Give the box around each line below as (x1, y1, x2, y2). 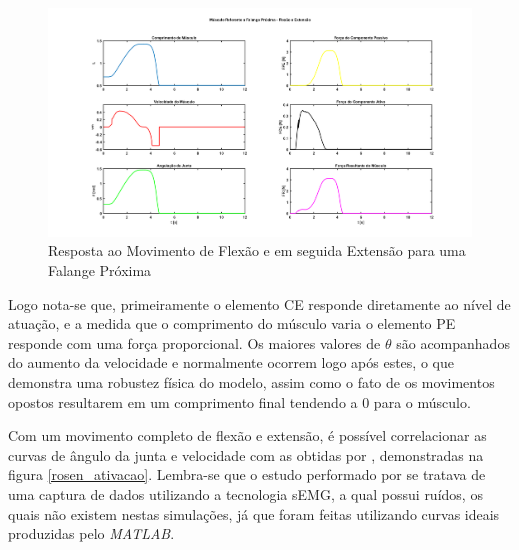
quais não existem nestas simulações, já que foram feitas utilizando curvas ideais (8, 503, 500, 524)
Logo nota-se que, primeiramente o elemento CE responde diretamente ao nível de (8, 293, 511, 314)
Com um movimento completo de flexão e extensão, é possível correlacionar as (8, 425, 487, 446)
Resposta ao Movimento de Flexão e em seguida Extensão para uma (48, 240, 466, 261)
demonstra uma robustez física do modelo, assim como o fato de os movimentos (8, 371, 495, 392)
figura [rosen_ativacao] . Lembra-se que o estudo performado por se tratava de (8, 464, 486, 485)
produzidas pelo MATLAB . (8, 523, 175, 544)
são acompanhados (396, 332, 510, 353)
